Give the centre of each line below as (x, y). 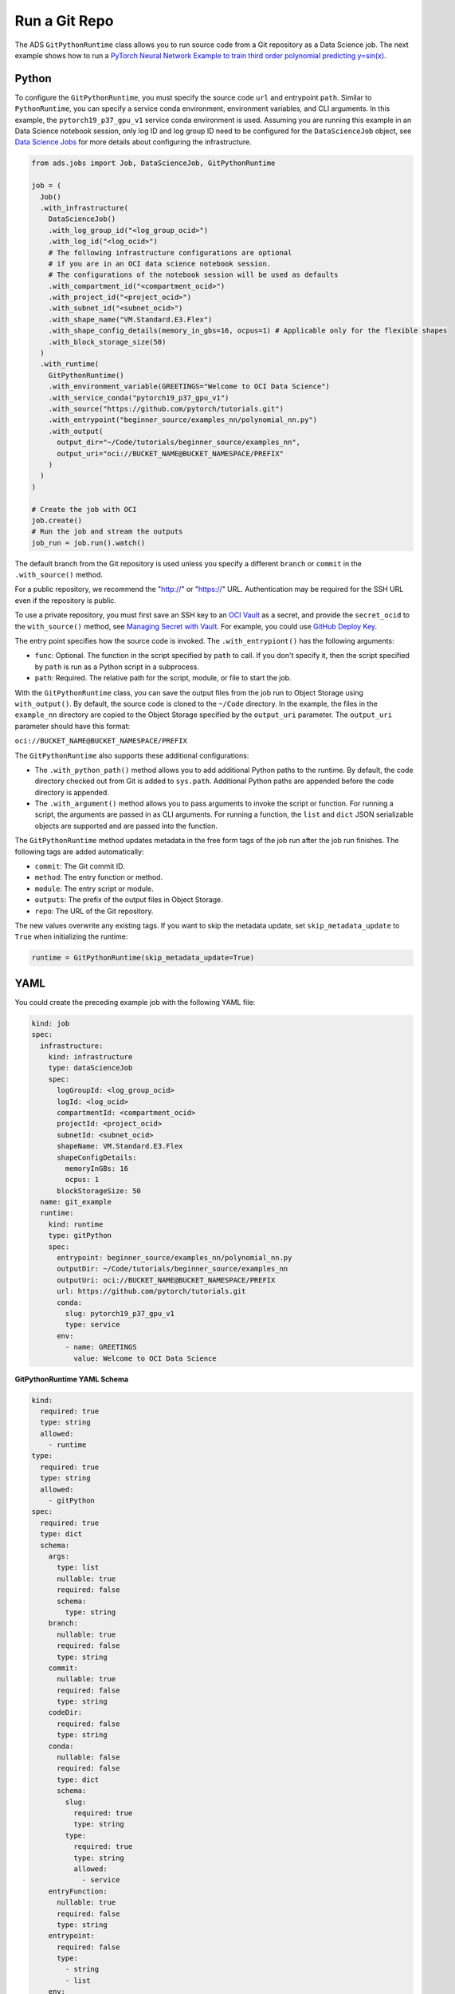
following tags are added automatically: (79, 851)
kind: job (51, 1023)
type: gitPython (80, 1235)
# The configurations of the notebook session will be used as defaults (193, 275)
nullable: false (88, 1758)
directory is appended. (72, 792)
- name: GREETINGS (101, 1347)
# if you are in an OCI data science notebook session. (160, 264)
